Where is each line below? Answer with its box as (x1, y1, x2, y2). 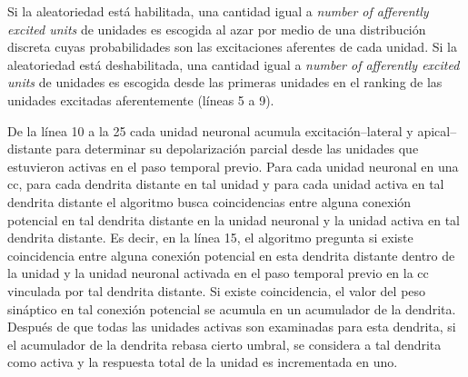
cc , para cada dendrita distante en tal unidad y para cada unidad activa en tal (7, 174, 444, 193)
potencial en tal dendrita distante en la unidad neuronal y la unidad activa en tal (7, 210, 460, 229)
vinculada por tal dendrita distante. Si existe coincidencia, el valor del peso (7, 281, 426, 300)
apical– (417, 121, 457, 140)
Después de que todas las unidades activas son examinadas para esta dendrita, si (7, 317, 456, 336)
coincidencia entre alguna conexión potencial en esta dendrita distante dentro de (7, 245, 455, 264)
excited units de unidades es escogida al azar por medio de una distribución (7, 19, 426, 38)
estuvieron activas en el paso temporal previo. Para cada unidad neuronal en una (7, 156, 459, 175)
